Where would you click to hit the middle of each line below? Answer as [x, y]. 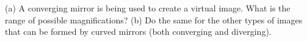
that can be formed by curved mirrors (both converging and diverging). [138, 31]
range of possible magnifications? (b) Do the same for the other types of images [154, 19]
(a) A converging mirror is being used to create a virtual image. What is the [148, 8]
